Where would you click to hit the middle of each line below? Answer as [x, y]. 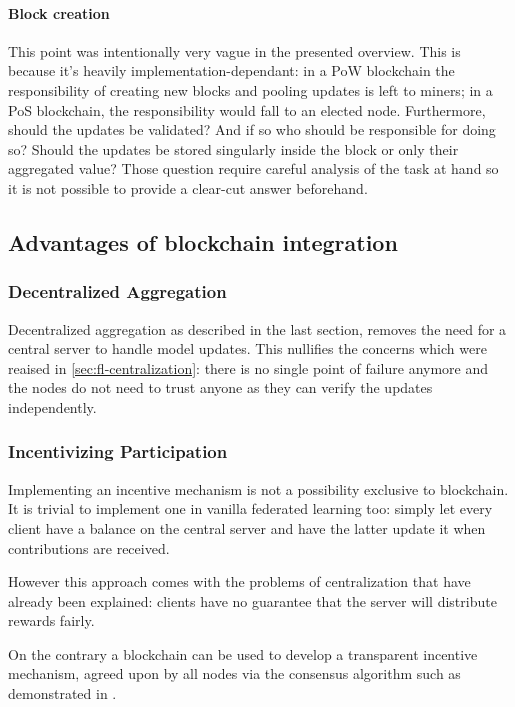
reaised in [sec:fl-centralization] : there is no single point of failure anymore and [248, 367]
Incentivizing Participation [118, 451]
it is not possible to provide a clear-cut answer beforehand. [188, 187]
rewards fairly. [51, 620]
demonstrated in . [62, 693]
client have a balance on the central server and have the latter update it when [247, 527]
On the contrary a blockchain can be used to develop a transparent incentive [243, 653]
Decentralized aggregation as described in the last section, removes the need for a [257, 328]
